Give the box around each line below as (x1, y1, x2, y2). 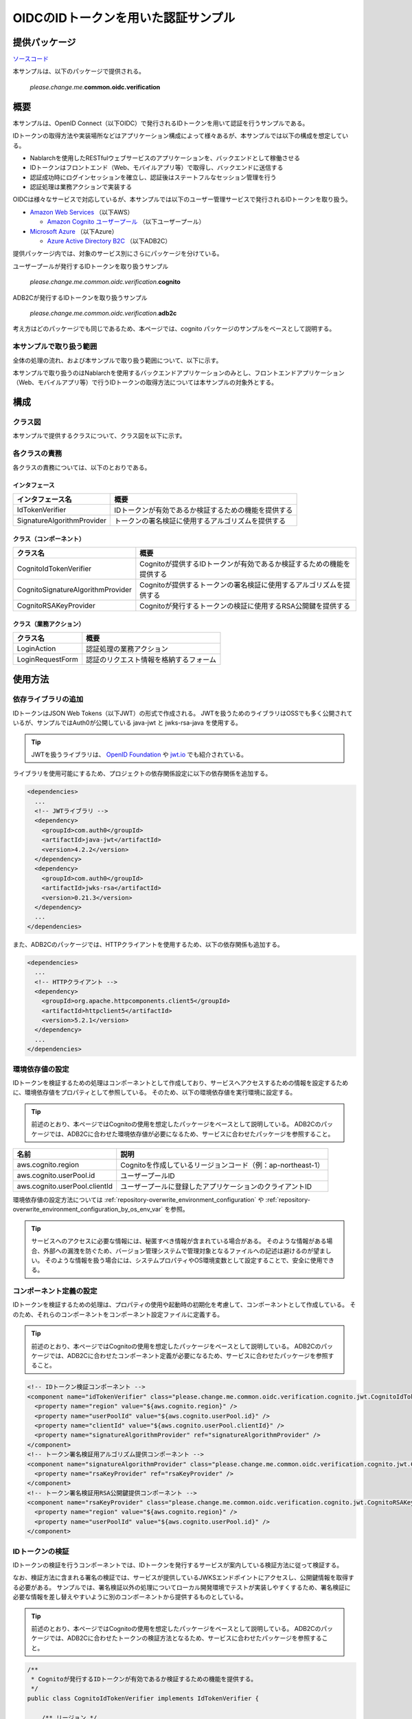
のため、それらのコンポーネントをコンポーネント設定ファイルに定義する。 (12, 1310, 223, 1318)
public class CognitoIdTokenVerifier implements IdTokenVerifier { (27, 1694, 260, 1702)
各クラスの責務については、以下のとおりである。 (12, 463, 151, 471)
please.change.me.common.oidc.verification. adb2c (30, 309, 177, 317)
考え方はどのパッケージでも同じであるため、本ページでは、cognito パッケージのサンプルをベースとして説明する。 (12, 325, 336, 333)
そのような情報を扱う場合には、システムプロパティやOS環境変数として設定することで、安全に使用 (45, 1256, 323, 1264)
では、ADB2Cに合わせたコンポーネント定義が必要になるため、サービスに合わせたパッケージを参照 (49, 1352, 329, 1359)
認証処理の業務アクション (86, 644, 168, 653)
